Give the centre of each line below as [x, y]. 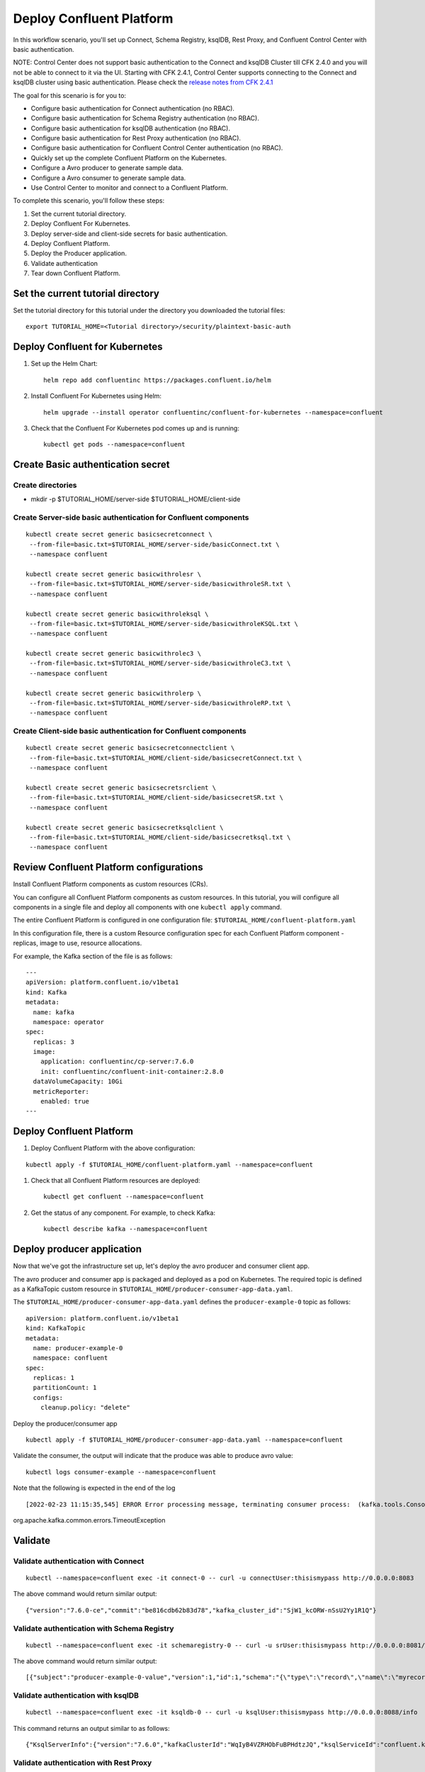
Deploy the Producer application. [79, 253]
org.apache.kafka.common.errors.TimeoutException [89, 1520]
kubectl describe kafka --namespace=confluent [126, 1229]
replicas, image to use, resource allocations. [78, 943]
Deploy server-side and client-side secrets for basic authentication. [129, 233]
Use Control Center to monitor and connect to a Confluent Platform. [129, 188]
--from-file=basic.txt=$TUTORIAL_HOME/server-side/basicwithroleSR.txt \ [160, 584]
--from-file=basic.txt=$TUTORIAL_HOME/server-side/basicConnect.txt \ [154, 544]
